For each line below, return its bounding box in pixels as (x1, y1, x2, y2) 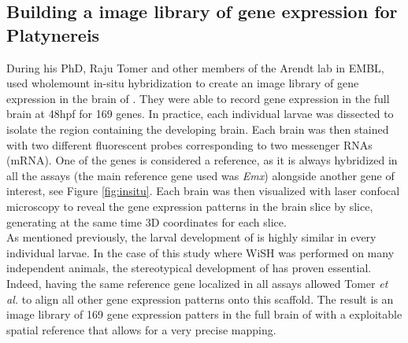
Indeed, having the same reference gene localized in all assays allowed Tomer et (6, 275, 388, 291)
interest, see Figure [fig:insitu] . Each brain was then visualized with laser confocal (6, 183, 400, 199)
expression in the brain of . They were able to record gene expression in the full (6, 90, 390, 106)
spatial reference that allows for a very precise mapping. (6, 321, 276, 337)
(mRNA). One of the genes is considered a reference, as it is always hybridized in (6, 152, 398, 168)
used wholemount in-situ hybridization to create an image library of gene (6, 75, 359, 91)
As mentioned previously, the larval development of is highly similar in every (6, 229, 376, 245)
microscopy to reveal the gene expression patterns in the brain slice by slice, (6, 197, 373, 214)
